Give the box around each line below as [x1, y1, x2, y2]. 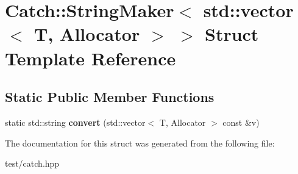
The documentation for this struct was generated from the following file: [5, 136, 275, 149]
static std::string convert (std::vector [5, 115, 146, 128]
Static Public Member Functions [5, 87, 215, 106]
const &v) [222, 115, 260, 128]
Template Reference [5, 45, 176, 70]
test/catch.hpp [5, 157, 60, 170]
